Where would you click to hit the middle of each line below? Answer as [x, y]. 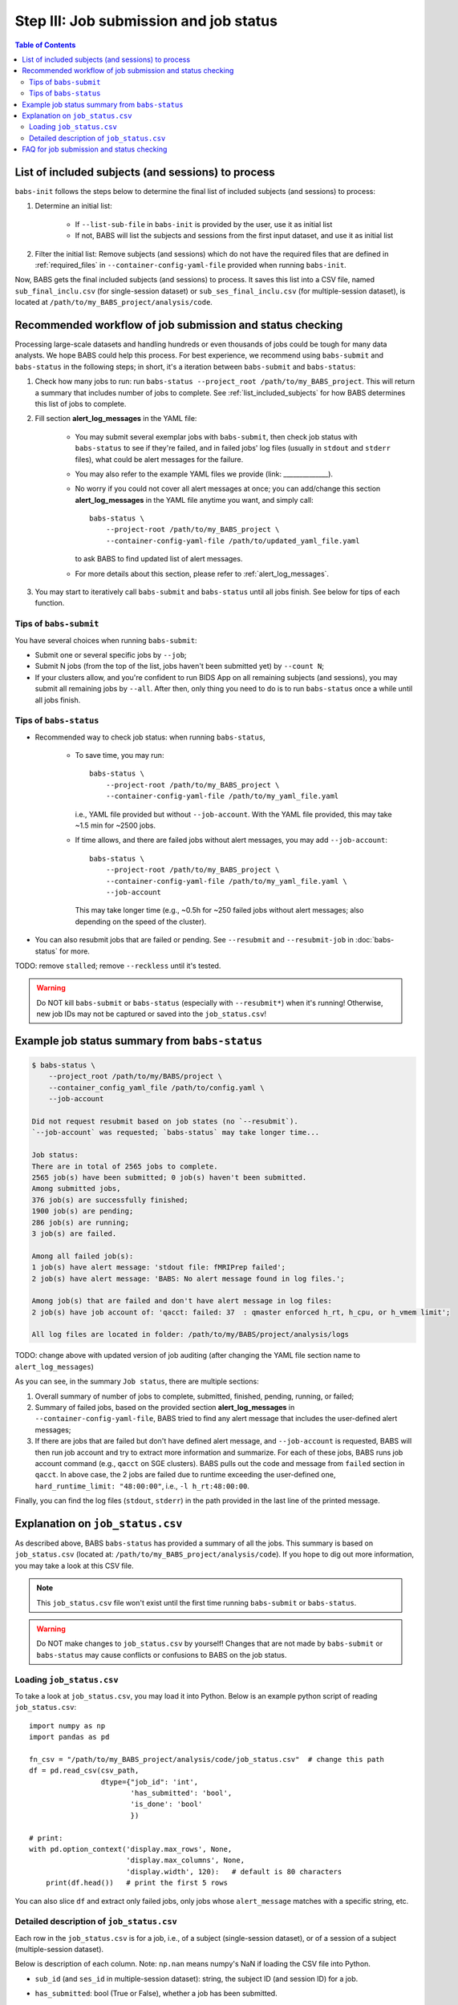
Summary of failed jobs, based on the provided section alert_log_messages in [165, 1407]
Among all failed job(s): [83, 1256]
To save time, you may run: [120, 755]
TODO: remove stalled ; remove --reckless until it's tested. [118, 966]
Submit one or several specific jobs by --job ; [111, 654]
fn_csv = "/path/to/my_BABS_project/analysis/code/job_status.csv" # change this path [207, 1759]
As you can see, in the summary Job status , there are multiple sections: [137, 1381]
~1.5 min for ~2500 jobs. [116, 825]
